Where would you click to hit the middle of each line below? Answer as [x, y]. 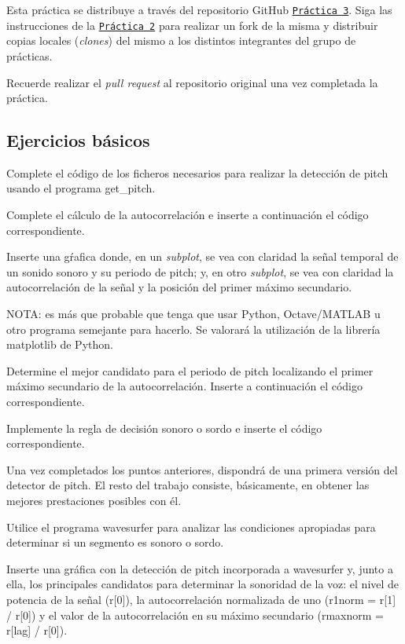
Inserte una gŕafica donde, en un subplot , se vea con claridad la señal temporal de [202, 256]
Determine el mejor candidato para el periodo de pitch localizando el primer [190, 370]
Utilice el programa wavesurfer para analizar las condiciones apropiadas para [191, 527]
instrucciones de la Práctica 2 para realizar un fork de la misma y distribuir [192, 25]
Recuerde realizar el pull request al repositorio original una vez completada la [192, 82]
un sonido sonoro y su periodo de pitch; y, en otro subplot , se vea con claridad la [200, 271]
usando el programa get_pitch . [81, 188]
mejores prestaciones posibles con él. [94, 500]
